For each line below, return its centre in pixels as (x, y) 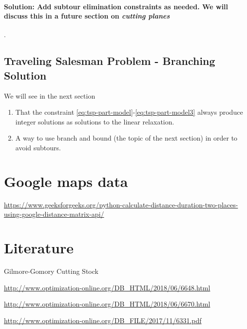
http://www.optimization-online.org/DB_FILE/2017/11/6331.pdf (103, 320)
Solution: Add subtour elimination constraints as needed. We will (116, 6)
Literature (39, 248)
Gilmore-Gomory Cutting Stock (51, 271)
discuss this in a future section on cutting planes (87, 16)
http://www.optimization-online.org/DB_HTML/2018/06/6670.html (107, 304)
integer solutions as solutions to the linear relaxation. (95, 121)
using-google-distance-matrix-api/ (54, 214)
